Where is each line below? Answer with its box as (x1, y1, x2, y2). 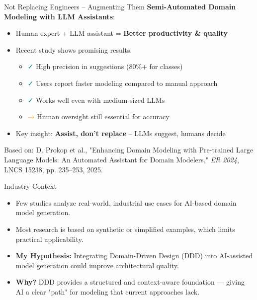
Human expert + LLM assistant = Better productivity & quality (15, 28, 228, 38)
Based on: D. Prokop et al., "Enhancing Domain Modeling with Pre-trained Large (4, 145, 254, 155)
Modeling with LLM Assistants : (4, 11, 115, 21)
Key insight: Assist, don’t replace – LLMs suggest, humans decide (15, 128, 226, 138)
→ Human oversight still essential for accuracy (27, 111, 170, 122)
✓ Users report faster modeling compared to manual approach (27, 77, 218, 88)
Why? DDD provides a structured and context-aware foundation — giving (15, 277, 245, 287)
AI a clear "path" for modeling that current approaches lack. (15, 286, 200, 297)
